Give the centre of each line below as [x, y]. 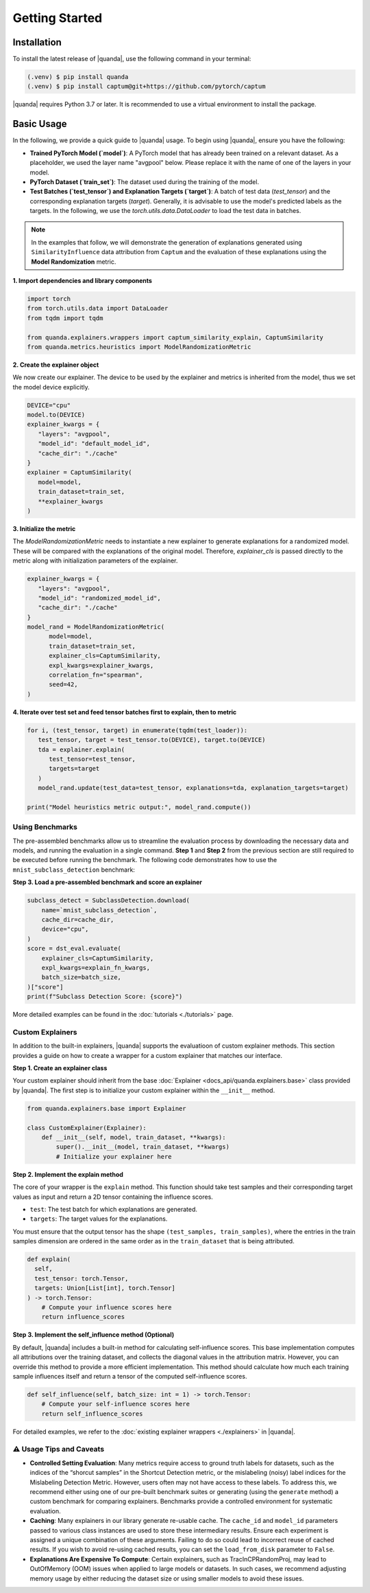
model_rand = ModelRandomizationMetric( [96, 627]
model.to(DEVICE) [56, 415]
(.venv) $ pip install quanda [78, 77]
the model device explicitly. [51, 387]
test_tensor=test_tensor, [92, 759]
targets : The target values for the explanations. [99, 1219]
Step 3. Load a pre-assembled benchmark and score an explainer [107, 882]
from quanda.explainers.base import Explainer [107, 1108]
